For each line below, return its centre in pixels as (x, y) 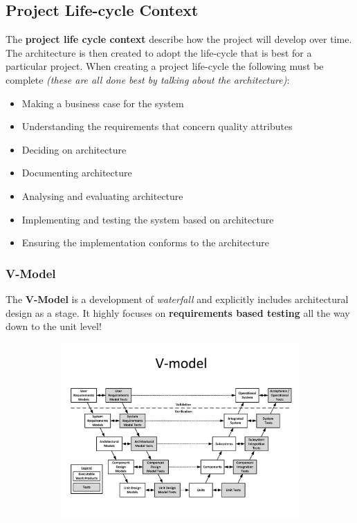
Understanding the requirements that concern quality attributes (157, 126)
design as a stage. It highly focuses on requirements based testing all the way (178, 312)
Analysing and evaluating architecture (102, 195)
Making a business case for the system (103, 103)
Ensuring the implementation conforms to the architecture (145, 242)
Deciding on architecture (74, 149)
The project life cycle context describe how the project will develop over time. (179, 39)
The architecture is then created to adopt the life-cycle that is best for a (159, 52)
